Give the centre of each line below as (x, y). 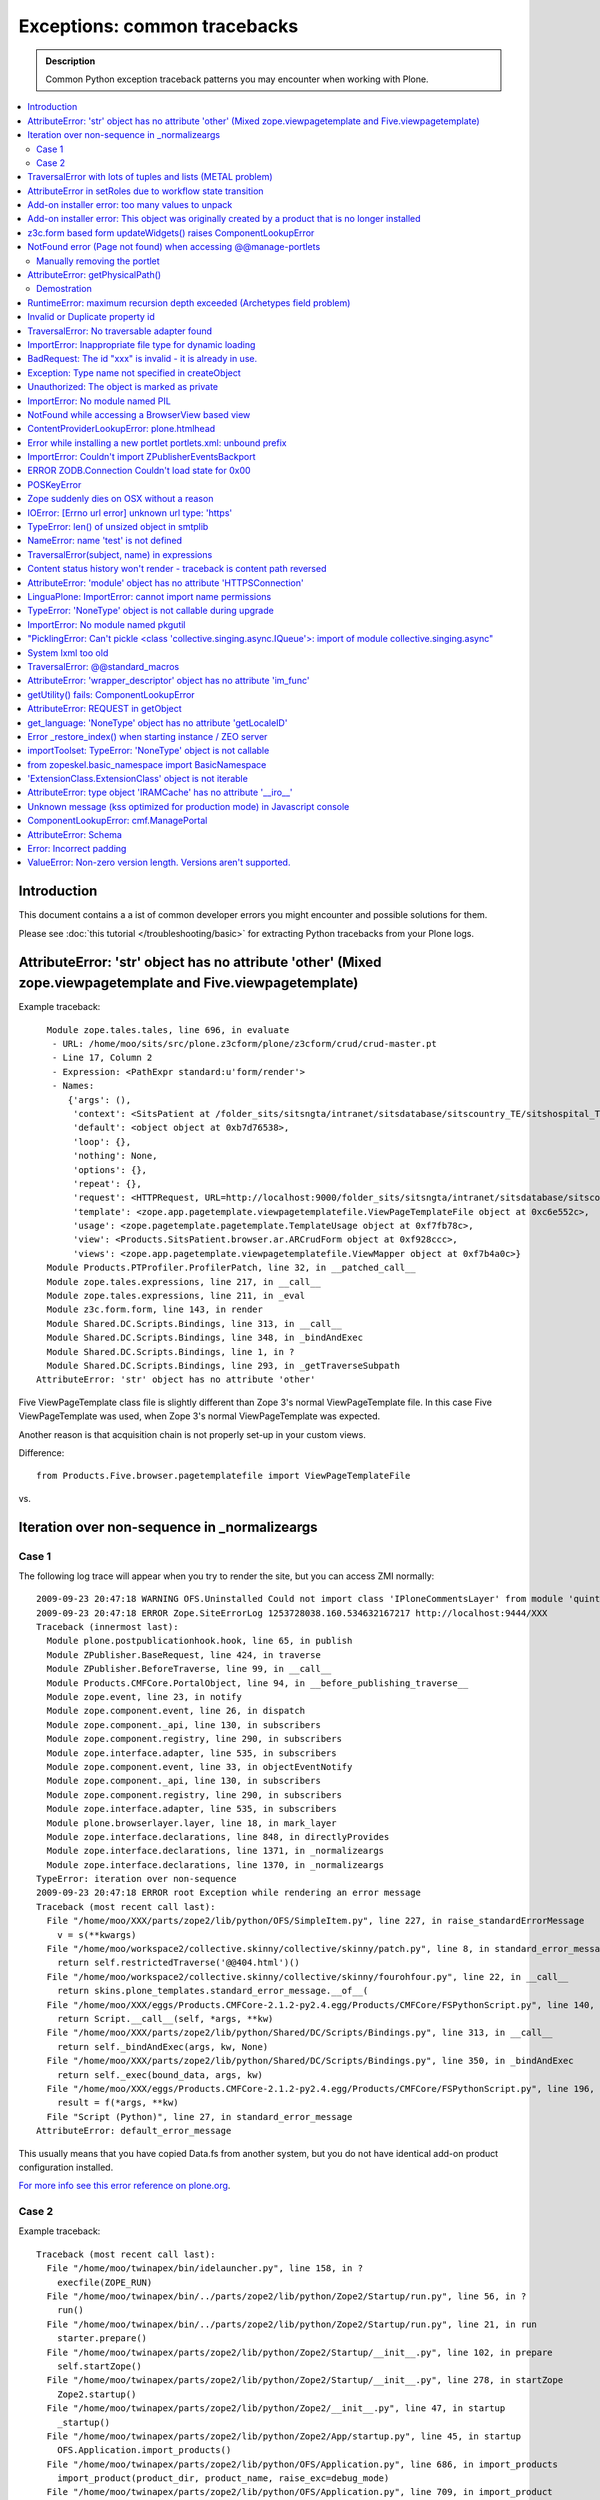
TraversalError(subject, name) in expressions (120, 554)
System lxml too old (68, 652)
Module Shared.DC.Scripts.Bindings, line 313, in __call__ (194, 1323)
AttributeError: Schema (74, 834)
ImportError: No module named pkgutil (106, 624)
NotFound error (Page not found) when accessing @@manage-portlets (174, 247)
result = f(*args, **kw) (117, 2103)
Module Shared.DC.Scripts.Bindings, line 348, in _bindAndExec (205, 1338)
